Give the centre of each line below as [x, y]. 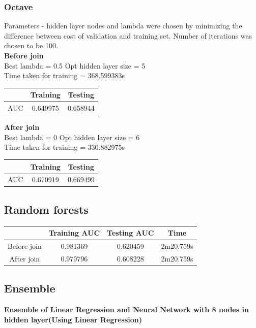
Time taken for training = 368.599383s [64, 75]
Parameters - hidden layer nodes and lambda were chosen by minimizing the [123, 26]
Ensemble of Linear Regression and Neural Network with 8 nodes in [126, 309]
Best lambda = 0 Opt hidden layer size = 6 [72, 137]
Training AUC [74, 233]
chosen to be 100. [31, 45]
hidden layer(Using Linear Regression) [73, 319]
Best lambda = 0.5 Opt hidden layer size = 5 [75, 65]
